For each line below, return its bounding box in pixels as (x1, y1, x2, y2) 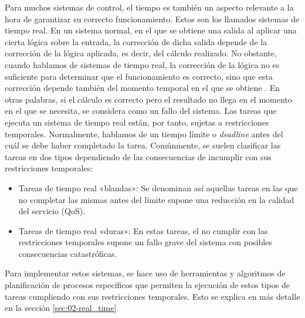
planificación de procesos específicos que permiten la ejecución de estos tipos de (5, 279, 290, 291)
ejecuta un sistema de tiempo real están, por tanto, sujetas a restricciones (5, 116, 269, 128)
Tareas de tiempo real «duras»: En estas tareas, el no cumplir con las (18, 224, 268, 236)
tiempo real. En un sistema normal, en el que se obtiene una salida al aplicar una (5, 24, 297, 36)
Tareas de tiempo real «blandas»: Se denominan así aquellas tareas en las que (18, 181, 298, 194)
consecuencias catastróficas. (18, 247, 117, 259)
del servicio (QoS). (18, 205, 86, 217)
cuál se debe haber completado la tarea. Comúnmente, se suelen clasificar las (5, 139, 281, 151)
